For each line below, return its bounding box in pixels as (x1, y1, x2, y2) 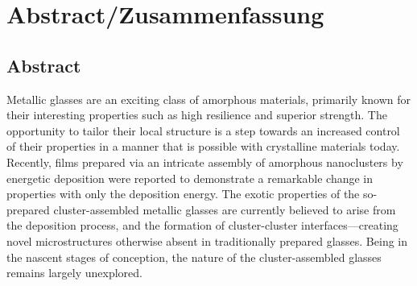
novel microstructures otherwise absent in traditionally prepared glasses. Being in (6, 232, 408, 249)
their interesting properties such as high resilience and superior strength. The (6, 106, 387, 123)
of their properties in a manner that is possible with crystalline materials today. (6, 138, 400, 155)
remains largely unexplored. (6, 264, 142, 281)
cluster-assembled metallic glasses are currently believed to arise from (53, 201, 396, 218)
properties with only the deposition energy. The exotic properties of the (6, 185, 360, 202)
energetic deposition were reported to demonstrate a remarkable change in (6, 169, 374, 186)
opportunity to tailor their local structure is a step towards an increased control (6, 122, 400, 139)
